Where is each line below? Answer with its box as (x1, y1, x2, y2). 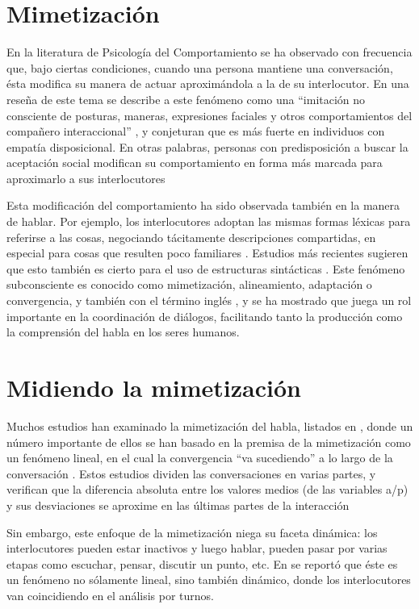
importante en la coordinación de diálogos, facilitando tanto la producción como (6, 307, 403, 324)
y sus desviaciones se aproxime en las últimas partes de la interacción (6, 496, 350, 513)
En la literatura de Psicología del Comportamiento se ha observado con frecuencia (6, 44, 413, 60)
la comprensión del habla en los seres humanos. (6, 323, 240, 340)
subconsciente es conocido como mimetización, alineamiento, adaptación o (6, 276, 372, 293)
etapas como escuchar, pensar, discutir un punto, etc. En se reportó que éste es (6, 555, 398, 572)
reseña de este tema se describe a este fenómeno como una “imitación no (6, 90, 366, 107)
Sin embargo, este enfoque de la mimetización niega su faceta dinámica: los (6, 523, 378, 540)
